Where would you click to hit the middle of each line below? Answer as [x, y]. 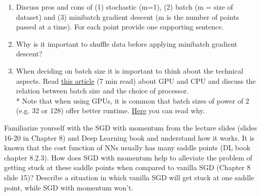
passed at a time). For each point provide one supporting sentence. [120, 27]
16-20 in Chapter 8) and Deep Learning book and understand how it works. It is [129, 137]
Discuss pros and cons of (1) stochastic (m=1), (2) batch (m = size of [124, 7]
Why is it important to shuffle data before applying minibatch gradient [127, 43]
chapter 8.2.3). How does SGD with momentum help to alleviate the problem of [128, 157]
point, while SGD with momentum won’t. [69, 187]
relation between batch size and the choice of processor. [102, 91]
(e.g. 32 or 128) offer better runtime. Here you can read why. [110, 110]
